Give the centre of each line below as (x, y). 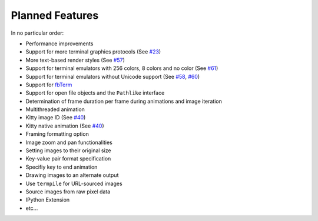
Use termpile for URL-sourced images (74, 183)
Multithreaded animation (55, 109)
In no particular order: (37, 33)
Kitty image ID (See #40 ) (56, 118)
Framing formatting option (57, 134)
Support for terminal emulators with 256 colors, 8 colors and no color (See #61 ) (122, 68)
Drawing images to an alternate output (72, 175)
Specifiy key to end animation (62, 167)
